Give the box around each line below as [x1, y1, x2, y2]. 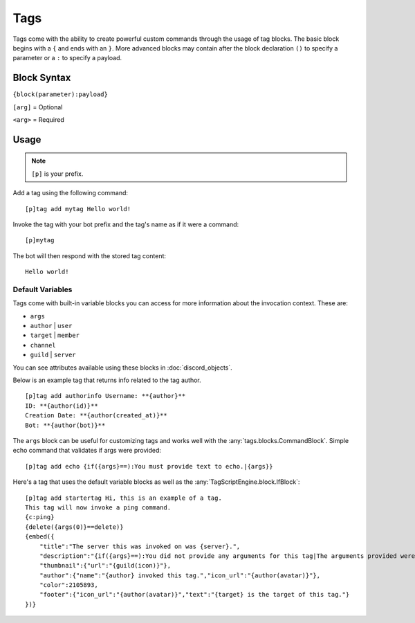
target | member [30, 331, 80, 339]
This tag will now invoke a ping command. [25, 503, 172, 512]
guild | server [30, 350, 76, 359]
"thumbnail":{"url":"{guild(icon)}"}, [39, 561, 172, 570]
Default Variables [12, 285, 73, 294]
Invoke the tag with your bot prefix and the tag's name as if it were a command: [12, 220, 239, 228]
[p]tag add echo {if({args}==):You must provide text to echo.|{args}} [25, 462, 273, 470]
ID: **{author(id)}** [25, 401, 98, 410]
